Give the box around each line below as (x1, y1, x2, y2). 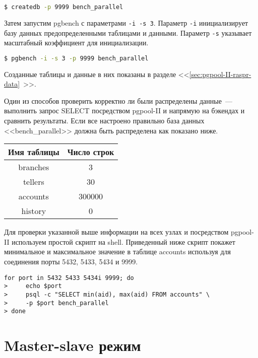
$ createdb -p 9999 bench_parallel (4, 4, 123, 11)
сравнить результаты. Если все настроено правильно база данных (4, 115, 205, 126)
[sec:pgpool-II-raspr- (189, 68, 251, 79)
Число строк (67, 146, 114, 158)
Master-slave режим (4, 335, 141, 355)
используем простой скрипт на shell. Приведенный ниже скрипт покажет (12, 236, 235, 247)
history (21, 205, 46, 217)
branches (18, 161, 49, 173)
